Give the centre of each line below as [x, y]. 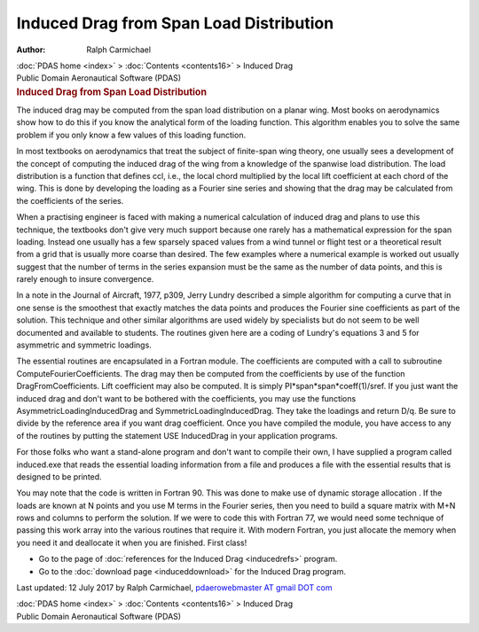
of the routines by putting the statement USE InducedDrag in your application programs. [177, 435]
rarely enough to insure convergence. [85, 279]
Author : [31, 50]
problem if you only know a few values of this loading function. [131, 135]
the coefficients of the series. [70, 200]
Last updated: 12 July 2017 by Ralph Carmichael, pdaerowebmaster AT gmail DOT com [174, 588]
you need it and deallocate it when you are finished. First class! [132, 542]
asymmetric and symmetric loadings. [84, 345]
